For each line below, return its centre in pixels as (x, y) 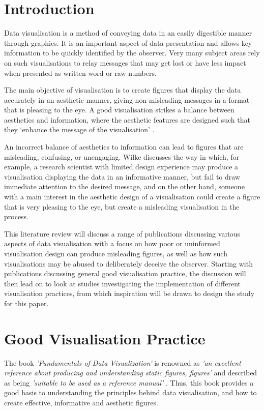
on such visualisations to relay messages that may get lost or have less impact (125, 62)
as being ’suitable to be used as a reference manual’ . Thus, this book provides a (129, 382)
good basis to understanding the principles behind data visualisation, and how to (130, 392)
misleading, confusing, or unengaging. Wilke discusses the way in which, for (122, 156)
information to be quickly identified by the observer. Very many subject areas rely (132, 53)
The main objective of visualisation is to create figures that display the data (123, 90)
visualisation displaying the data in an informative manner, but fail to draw (122, 176)
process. (17, 216)
